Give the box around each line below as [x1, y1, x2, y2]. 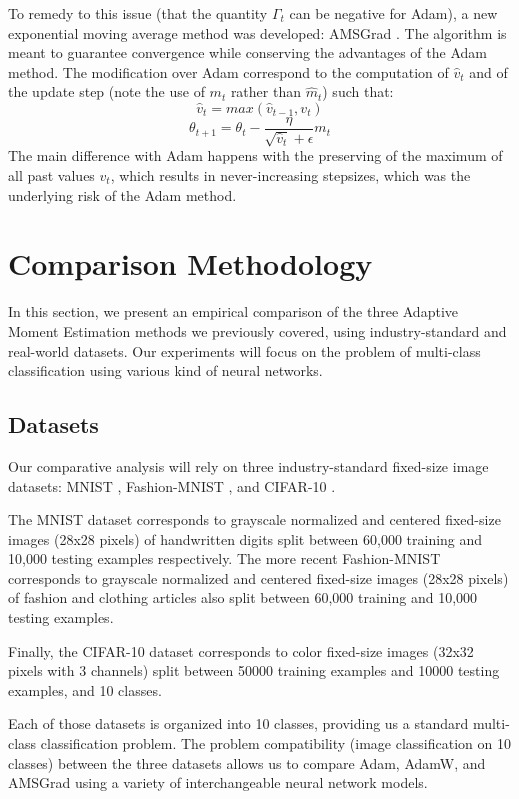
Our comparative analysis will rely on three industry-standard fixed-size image [8, 455, 489, 476]
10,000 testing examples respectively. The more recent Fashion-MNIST [8, 548, 441, 569]
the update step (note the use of [8, 81, 205, 102]
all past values [8, 165, 95, 186]
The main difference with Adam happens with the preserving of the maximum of [8, 145, 503, 166]
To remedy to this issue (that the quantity [8, 3, 268, 23]
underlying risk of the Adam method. [8, 184, 237, 205]
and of [469, 61, 508, 82]
